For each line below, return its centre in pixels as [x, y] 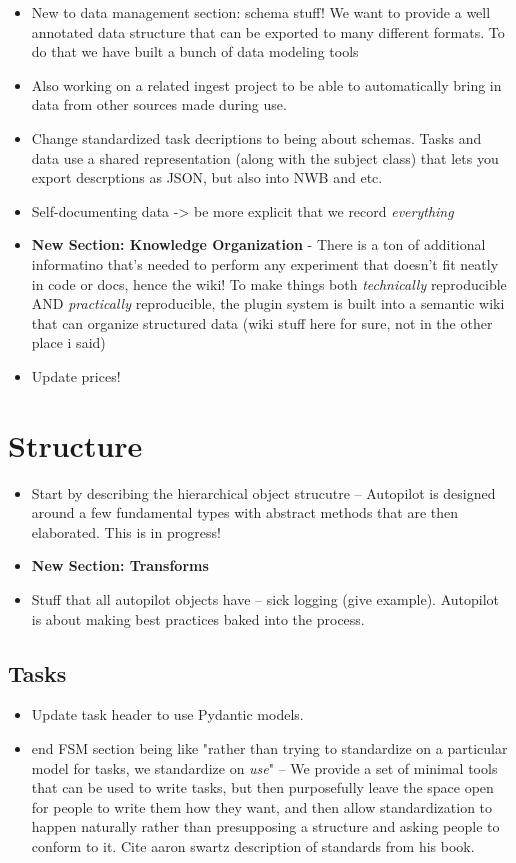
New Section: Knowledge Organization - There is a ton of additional [258, 244]
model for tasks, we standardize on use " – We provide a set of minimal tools [264, 767]
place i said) [68, 342]
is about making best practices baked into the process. [198, 618]
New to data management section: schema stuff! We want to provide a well [261, 12]
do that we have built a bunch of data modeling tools [195, 51]
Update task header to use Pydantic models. [167, 714]
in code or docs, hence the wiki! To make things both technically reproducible [269, 283]
